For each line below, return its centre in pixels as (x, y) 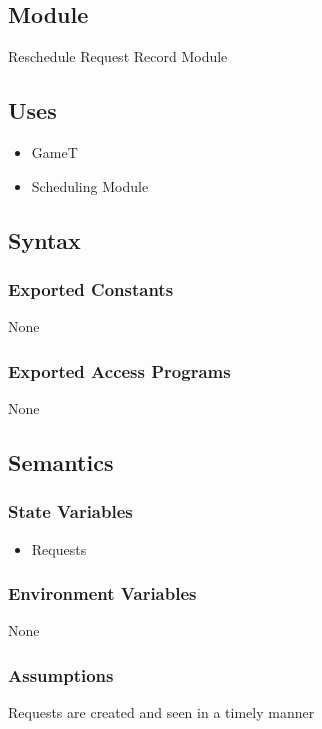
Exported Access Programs (119, 370)
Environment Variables (102, 593)
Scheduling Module (90, 185)
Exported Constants (91, 288)
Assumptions (61, 674)
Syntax (44, 239)
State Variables (70, 511)
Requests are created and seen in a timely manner (161, 712)
